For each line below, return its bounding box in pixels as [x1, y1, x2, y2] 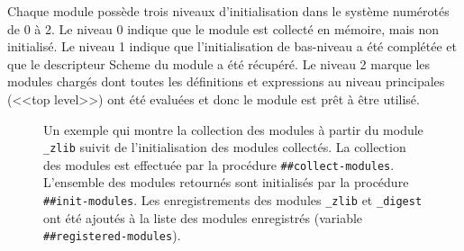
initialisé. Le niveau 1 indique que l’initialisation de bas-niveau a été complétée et [7, 37, 457, 56]
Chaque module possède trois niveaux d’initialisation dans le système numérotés [7, 2, 450, 20]
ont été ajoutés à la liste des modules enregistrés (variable [43, 208, 363, 227]
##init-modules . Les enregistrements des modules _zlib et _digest [43, 191, 423, 210]
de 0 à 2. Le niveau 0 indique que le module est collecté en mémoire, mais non [7, 19, 440, 38]
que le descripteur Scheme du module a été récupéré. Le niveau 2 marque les [7, 54, 431, 73]
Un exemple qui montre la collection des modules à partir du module [43, 120, 423, 139]
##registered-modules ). [43, 226, 181, 245]
